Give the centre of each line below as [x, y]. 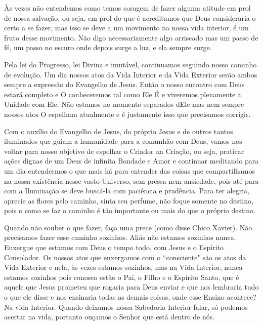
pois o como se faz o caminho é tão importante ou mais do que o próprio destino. [130, 210]
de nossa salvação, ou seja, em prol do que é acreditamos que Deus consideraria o [130, 17]
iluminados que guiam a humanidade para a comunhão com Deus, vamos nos [123, 141]
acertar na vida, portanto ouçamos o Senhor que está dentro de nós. [109, 317]
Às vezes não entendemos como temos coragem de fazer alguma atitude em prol [127, 8]
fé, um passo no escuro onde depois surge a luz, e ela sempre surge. [108, 47]
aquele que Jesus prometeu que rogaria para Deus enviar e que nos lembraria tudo [131, 287]
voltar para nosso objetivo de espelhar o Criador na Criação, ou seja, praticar [124, 151]
